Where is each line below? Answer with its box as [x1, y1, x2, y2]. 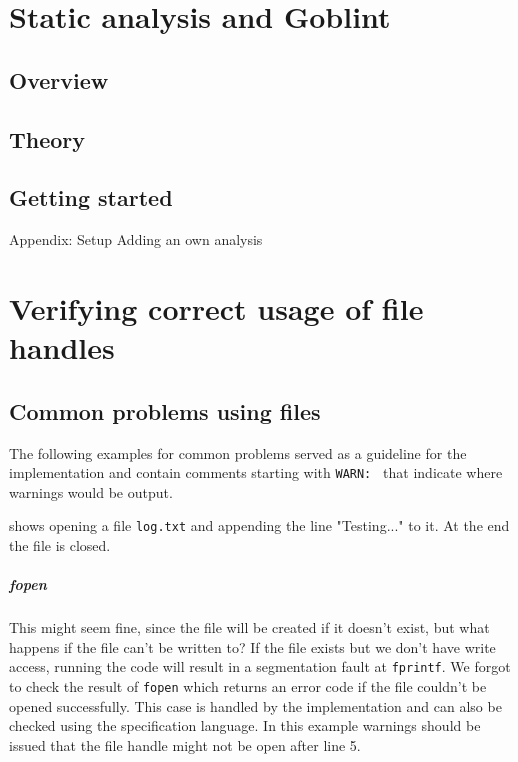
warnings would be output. [9, 481, 173, 502]
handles [9, 327, 115, 368]
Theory [9, 123, 86, 154]
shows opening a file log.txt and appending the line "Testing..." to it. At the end [9, 515, 510, 536]
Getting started [9, 182, 173, 213]
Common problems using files [9, 395, 321, 426]
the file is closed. [9, 535, 111, 555]
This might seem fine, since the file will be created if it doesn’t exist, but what [9, 617, 490, 638]
